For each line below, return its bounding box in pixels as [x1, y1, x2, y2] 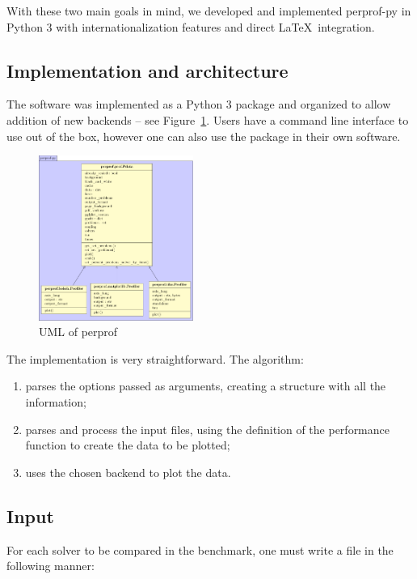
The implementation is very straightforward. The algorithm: [6, 350, 304, 367]
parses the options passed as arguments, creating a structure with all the [25, 377, 386, 394]
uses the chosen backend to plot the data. [25, 463, 231, 480]
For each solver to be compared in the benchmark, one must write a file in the [6, 541, 394, 558]
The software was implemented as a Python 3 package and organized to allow [6, 96, 391, 113]
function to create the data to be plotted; [25, 436, 230, 453]
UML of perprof [39, 323, 118, 340]
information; [25, 393, 86, 410]
